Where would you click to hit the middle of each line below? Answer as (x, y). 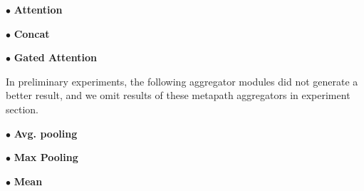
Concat (32, 33)
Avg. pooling (46, 133)
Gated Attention (55, 57)
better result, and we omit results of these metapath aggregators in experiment (178, 95)
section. (22, 109)
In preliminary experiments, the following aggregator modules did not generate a (182, 81)
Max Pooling (46, 157)
